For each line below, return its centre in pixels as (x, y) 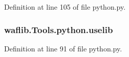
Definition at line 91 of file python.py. (63, 48)
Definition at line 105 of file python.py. (65, 7)
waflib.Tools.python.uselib (59, 29)
